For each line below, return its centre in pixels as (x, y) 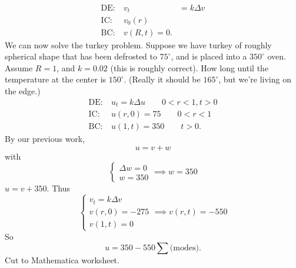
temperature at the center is (56, 79)
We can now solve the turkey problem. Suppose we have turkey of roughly (138, 44)
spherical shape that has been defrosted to (81, 56)
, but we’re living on (255, 79)
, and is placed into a (209, 56)
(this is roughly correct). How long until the (189, 67)
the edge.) (23, 90)
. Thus (58, 188)
